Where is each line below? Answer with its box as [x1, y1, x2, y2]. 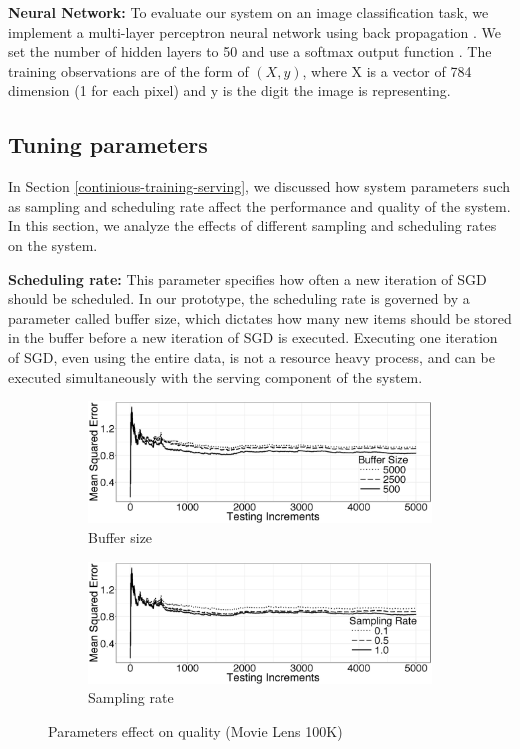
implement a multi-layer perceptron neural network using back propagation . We [8, 21, 502, 42]
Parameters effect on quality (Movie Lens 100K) [48, 721, 343, 742]
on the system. [8, 234, 98, 255]
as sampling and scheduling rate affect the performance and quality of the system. [8, 195, 511, 216]
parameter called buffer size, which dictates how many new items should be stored [8, 307, 512, 328]
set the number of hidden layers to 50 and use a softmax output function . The [8, 41, 492, 62]
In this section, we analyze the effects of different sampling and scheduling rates [8, 215, 497, 236]
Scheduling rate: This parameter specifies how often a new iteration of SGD [8, 268, 487, 289]
